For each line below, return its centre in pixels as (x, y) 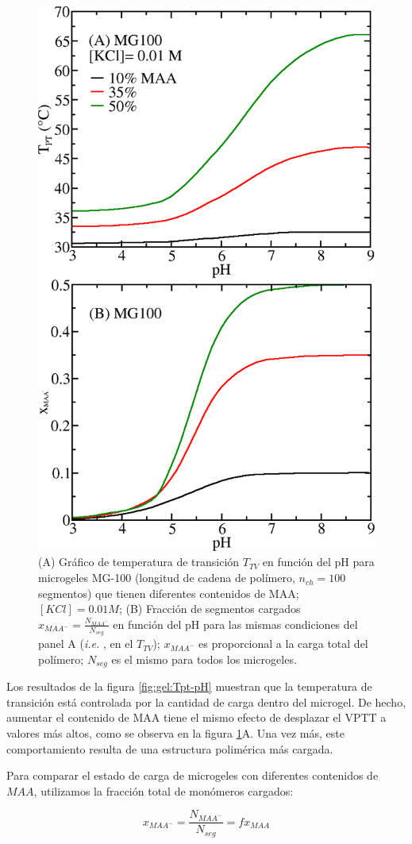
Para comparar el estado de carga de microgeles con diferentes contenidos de (193, 775)
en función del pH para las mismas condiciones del (235, 624)
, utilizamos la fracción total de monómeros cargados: (164, 790)
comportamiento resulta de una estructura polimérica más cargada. (170, 748)
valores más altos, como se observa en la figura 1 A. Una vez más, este (176, 732)
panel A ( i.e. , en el (86, 644)
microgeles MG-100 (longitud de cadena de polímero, (167, 578)
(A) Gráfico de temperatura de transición (139, 562)
